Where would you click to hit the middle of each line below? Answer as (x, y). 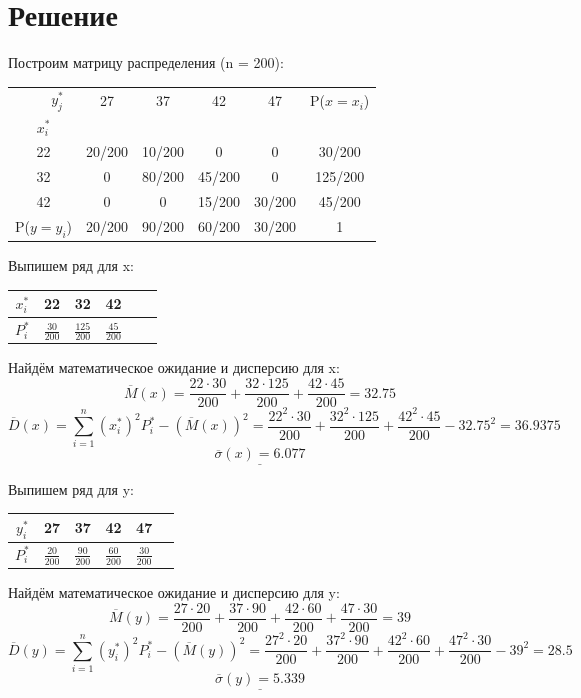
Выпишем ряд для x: (71, 265)
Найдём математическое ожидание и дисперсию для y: (174, 592)
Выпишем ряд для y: (71, 488)
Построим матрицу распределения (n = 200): (146, 62)
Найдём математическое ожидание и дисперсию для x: (174, 367)
